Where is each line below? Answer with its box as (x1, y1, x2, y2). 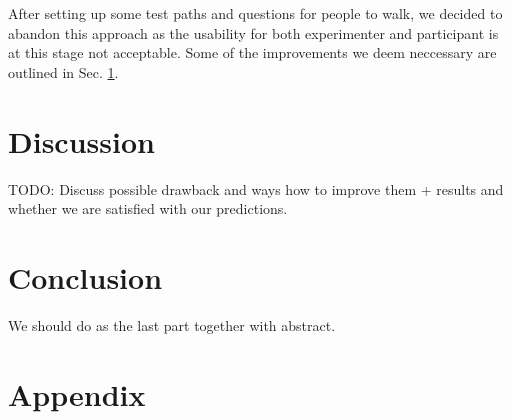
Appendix (8, 373, 146, 414)
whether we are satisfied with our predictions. (8, 198, 288, 219)
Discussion (8, 120, 155, 161)
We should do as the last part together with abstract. (8, 314, 336, 335)
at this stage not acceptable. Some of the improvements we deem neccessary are (8, 42, 497, 63)
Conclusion (8, 256, 163, 297)
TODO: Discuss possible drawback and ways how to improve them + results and (8, 178, 504, 199)
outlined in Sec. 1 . (8, 61, 119, 82)
